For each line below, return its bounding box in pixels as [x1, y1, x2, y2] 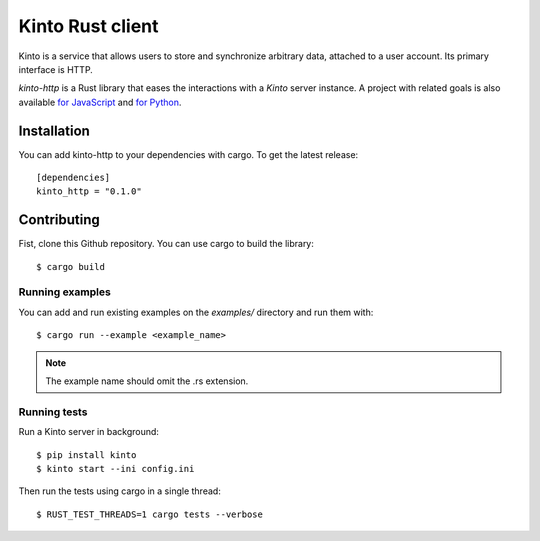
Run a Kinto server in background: [18, 426, 160, 438]
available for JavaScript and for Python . [18, 96, 182, 108]
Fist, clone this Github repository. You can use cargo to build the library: [18, 238, 315, 250]
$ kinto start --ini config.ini [36, 463, 195, 474]
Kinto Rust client [18, 15, 159, 37]
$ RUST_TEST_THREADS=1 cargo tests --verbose [36, 508, 264, 520]
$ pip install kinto [36, 449, 137, 460]
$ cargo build [36, 261, 105, 272]
